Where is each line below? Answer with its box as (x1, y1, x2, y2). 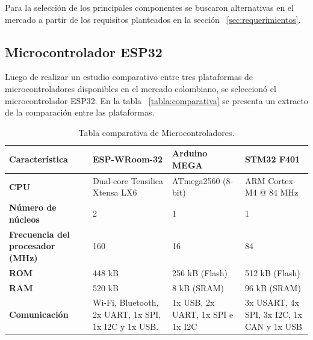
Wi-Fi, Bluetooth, (93, 296, 159, 309)
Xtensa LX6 (93, 186, 137, 199)
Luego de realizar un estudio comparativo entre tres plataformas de (5, 70, 253, 83)
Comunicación (9, 308, 69, 320)
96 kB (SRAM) (244, 281, 301, 294)
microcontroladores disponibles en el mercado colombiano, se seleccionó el (5, 82, 276, 94)
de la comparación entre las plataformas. (5, 106, 155, 119)
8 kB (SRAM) (172, 281, 225, 294)
